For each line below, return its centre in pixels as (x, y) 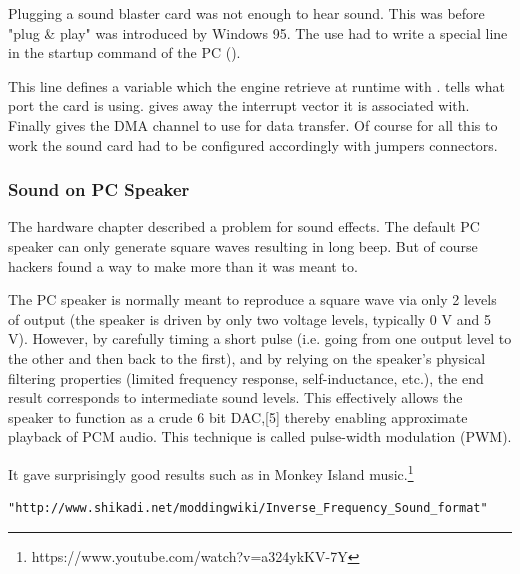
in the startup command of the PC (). (124, 52)
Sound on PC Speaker (99, 189)
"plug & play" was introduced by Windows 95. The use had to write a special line (258, 32)
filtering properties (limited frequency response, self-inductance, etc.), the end (246, 377)
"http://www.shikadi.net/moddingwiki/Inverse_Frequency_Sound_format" (248, 508)
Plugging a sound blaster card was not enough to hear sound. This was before (246, 13)
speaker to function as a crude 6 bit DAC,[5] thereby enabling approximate (238, 416)
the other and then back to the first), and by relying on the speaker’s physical (247, 357)
